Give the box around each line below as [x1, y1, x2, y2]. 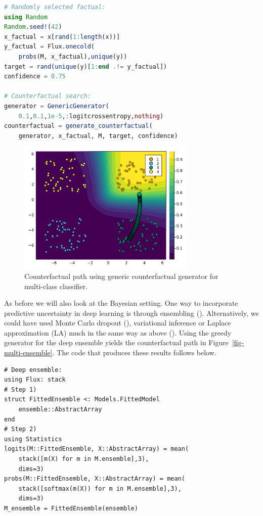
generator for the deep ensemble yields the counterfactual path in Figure [4, 337, 229, 348]
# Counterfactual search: [4, 92, 91, 100]
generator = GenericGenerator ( [4, 102, 109, 110]
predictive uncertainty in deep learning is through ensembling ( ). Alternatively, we [4, 307, 259, 318]
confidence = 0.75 [4, 73, 66, 80]
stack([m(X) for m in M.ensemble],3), [18, 455, 149, 462]
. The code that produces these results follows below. [52, 347, 216, 358]
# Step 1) [4, 386, 37, 393]
